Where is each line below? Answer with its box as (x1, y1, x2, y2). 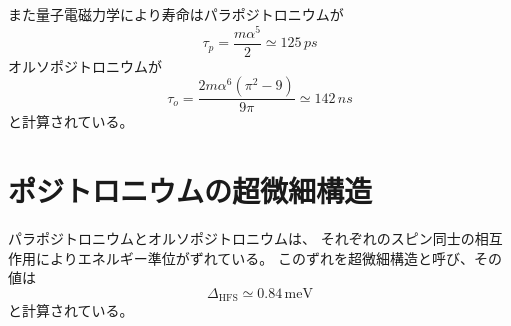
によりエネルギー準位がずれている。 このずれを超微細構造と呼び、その (35, 247, 502, 268)
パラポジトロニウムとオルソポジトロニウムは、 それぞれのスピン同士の (8, 228, 475, 249)
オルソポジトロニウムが (8, 55, 162, 76)
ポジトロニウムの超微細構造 (8, 170, 373, 211)
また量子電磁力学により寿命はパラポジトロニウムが (8, 4, 344, 24)
